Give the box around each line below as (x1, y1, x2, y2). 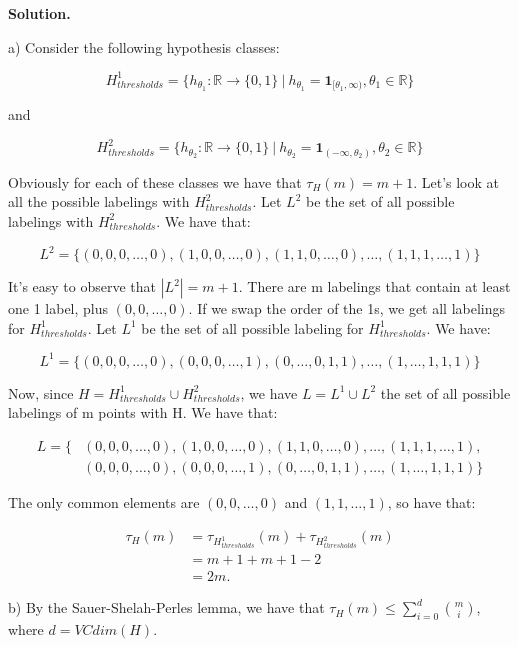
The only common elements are (8, 491, 200, 512)
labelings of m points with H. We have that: (8, 402, 278, 423)
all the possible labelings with (8, 191, 190, 212)
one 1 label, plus (8, 298, 109, 319)
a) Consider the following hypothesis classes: (8, 36, 280, 57)
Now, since (8, 382, 74, 403)
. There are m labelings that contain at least (238, 276, 511, 297)
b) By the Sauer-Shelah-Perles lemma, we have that (8, 597, 325, 618)
